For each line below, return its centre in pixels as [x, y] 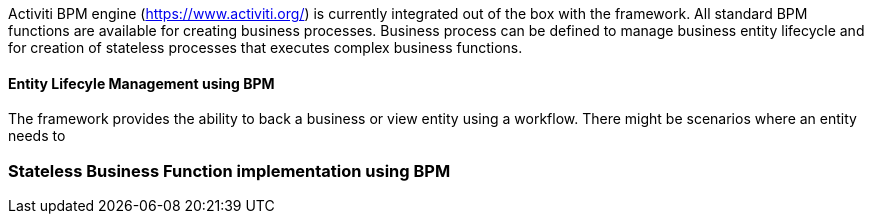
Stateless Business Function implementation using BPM [229, 170]
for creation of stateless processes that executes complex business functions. [265, 47]
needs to [37, 136]
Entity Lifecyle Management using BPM [141, 83]
